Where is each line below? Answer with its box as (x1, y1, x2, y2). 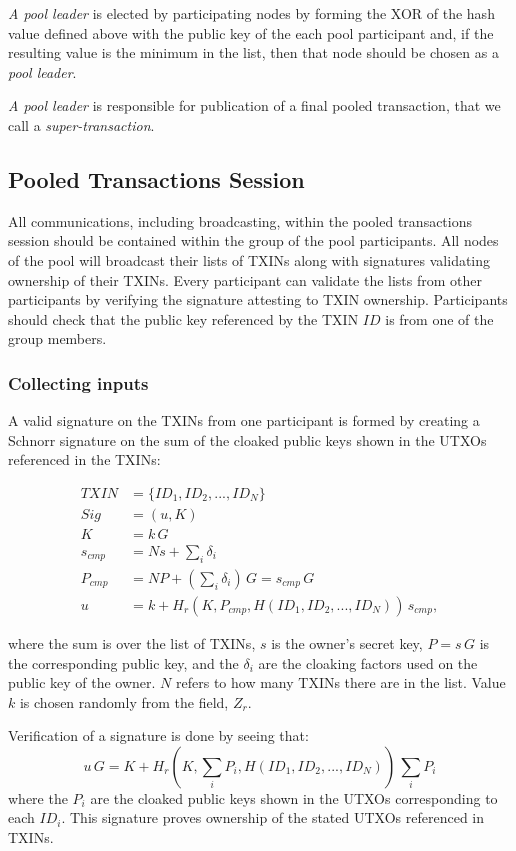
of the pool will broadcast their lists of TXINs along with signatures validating (8, 249, 491, 270)
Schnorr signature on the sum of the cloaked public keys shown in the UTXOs (8, 429, 487, 450)
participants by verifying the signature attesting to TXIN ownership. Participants (8, 289, 508, 310)
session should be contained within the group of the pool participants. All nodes (8, 230, 499, 251)
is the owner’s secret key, (271, 632, 423, 653)
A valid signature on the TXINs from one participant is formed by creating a (8, 410, 480, 431)
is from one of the (385, 308, 494, 329)
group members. (8, 328, 107, 349)
